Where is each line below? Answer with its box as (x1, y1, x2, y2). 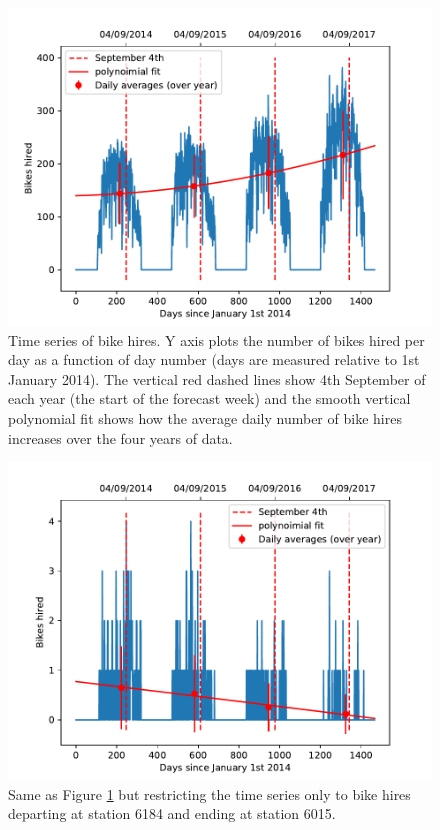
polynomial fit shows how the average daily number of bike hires (8, 407, 402, 428)
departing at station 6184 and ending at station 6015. (8, 803, 336, 824)
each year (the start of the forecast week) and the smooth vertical (8, 388, 411, 409)
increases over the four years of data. (8, 427, 233, 448)
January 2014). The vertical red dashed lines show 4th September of (8, 368, 426, 389)
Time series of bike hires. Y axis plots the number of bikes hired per (8, 329, 425, 350)
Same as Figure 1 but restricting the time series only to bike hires (8, 783, 411, 804)
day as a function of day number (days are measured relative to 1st (8, 349, 420, 370)
